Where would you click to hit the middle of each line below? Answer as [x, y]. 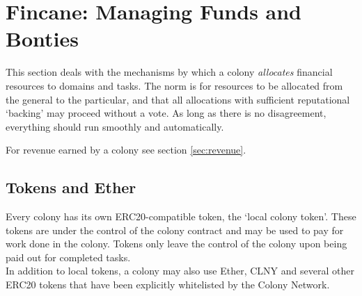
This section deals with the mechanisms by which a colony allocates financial [169, 72]
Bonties [42, 39]
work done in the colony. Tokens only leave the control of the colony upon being [176, 244]
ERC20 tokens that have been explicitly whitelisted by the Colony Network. [168, 285]
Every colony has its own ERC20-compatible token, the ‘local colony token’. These [181, 216]
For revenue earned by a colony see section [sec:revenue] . [126, 150]
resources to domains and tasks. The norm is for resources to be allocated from [174, 85]
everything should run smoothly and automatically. [115, 126]
